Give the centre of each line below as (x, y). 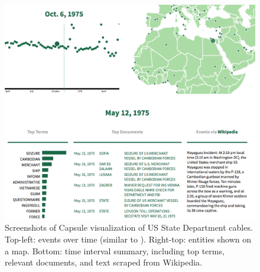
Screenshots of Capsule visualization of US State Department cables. (129, 227)
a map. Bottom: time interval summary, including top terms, (115, 250)
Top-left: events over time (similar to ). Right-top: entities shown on (128, 239)
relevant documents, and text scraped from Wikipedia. (103, 262)
